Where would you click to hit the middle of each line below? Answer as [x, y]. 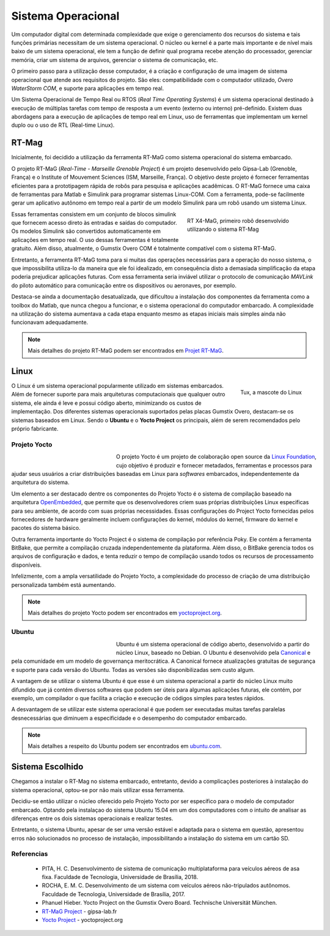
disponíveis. [27, 565]
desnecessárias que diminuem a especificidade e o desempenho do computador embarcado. [129, 718]
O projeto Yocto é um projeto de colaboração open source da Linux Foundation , [217, 457]
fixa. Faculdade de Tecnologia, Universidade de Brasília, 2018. [120, 877]
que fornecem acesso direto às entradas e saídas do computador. [94, 223]
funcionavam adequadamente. [50, 322]
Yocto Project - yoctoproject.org [82, 920]
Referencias [30, 854]
